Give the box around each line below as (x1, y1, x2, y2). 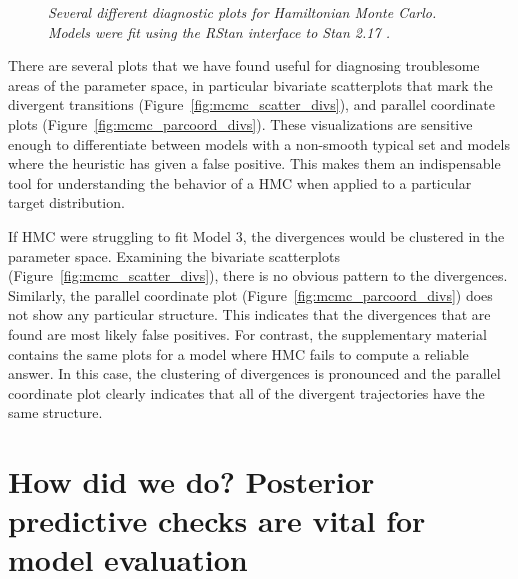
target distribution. (8, 192, 125, 213)
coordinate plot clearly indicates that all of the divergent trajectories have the (8, 382, 485, 403)
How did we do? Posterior (8, 461, 375, 502)
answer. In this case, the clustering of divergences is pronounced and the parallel (8, 363, 501, 384)
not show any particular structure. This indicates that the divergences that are (8, 304, 491, 325)
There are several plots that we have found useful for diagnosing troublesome (8, 55, 480, 76)
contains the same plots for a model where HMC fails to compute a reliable (8, 343, 469, 364)
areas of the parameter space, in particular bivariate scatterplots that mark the (8, 74, 493, 95)
